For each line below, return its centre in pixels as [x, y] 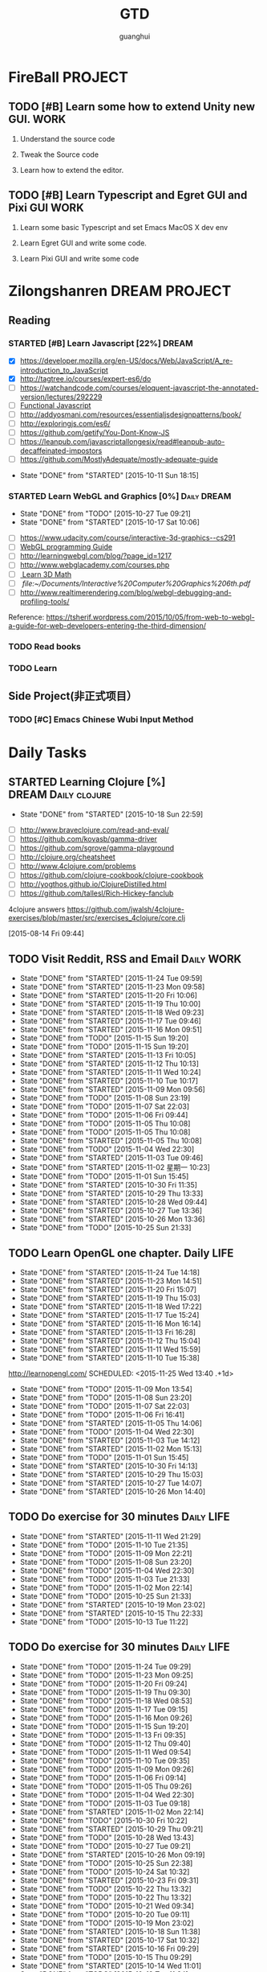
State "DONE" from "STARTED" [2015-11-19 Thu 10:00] [110, 1004]
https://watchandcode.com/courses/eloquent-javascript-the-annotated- [139, 388]
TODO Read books [45, 646]
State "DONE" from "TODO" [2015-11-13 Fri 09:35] [103, 1735]
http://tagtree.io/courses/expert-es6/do [85, 378]
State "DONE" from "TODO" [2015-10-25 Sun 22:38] [106, 1863]
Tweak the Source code [59, 154]
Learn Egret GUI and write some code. [83, 243]
